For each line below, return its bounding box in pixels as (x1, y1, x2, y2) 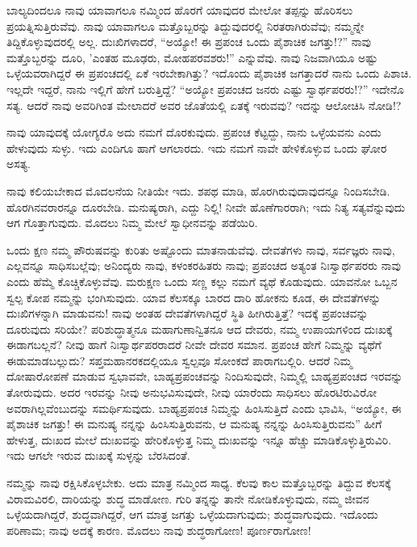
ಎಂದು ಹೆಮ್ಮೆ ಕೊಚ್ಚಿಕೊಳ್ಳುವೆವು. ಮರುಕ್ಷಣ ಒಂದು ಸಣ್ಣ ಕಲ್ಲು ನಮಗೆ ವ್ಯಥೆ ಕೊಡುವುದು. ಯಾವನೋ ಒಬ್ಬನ (6, 272, 398, 289)
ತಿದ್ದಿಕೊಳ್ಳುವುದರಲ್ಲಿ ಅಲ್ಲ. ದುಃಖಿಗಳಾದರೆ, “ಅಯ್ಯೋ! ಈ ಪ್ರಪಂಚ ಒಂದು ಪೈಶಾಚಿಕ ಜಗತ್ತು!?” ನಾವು (6, 33, 372, 50)
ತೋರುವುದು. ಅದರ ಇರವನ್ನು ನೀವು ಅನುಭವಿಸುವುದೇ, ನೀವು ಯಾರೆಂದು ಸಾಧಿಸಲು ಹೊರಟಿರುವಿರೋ (6, 384, 377, 401)
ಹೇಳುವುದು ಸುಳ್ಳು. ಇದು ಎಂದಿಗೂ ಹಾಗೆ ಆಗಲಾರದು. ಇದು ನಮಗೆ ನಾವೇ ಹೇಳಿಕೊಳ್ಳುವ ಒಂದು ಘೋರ (6, 139, 387, 156)
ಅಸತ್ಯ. (6, 155, 31, 172)
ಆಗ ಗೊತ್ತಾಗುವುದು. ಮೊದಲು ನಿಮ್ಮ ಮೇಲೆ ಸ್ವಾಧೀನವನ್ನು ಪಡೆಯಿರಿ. (6, 214, 258, 231)
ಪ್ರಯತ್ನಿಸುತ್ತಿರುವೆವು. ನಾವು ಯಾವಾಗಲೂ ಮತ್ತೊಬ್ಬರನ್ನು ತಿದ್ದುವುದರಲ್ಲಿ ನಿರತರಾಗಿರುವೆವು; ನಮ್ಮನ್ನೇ (6, 17, 365, 34)
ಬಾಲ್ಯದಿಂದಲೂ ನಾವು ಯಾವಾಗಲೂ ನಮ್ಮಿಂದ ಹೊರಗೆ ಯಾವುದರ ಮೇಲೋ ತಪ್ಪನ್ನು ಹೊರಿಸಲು (6, 2, 353, 18)
